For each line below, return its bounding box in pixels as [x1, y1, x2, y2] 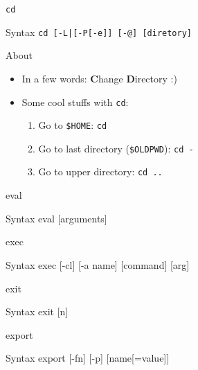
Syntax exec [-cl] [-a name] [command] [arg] [6, 257, 190, 272]
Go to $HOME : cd [38, 118, 107, 132]
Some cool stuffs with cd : [21, 94, 129, 109]
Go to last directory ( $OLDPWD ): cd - [38, 141, 194, 155]
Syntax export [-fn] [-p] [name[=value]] [6, 351, 170, 365]
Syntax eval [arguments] [6, 211, 107, 225]
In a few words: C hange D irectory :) [21, 71, 177, 85]
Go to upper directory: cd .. [38, 164, 163, 179]
